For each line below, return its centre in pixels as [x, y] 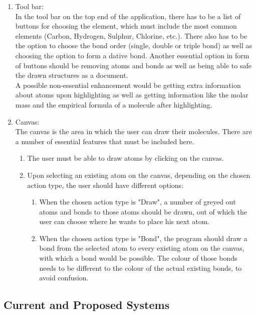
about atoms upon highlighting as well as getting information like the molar [132, 95]
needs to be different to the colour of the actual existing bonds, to [141, 268]
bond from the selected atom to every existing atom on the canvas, [142, 248]
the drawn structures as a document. [72, 75]
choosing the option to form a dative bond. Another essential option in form [132, 55]
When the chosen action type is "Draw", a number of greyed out [138, 202]
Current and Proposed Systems [87, 305]
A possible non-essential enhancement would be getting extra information [128, 85]
